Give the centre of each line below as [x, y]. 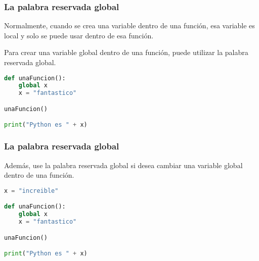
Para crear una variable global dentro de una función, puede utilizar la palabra [126, 52]
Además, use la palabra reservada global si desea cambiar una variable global [123, 165]
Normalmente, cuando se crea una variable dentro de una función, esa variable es [129, 25]
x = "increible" [31, 191]
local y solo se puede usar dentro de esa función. [79, 35]
